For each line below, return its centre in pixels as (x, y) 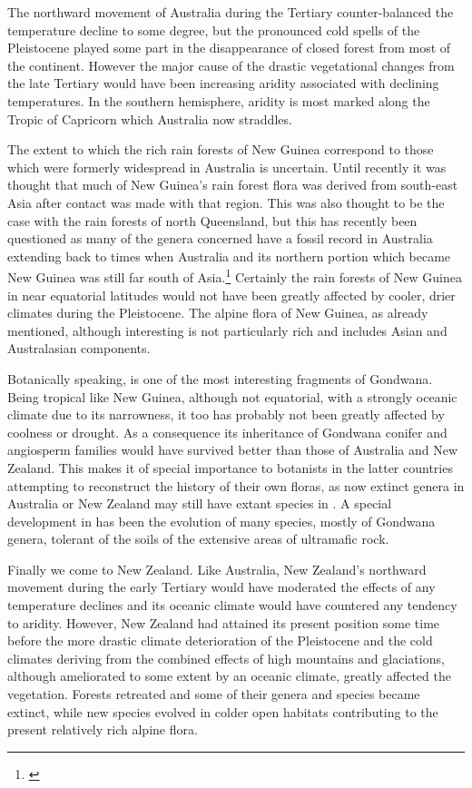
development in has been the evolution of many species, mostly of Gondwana (221, 521)
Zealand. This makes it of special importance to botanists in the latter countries (230, 467)
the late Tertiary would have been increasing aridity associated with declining (223, 83)
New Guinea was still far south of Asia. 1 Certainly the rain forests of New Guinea (235, 276)
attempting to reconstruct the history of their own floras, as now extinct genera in (236, 485)
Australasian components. (79, 348)
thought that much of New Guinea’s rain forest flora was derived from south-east (233, 185)
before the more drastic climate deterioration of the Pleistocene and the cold (220, 640)
